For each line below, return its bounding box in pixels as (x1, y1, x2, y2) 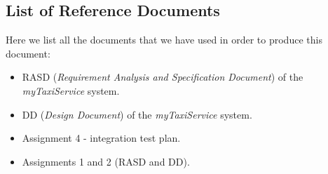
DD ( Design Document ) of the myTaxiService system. (22, 107, 252, 121)
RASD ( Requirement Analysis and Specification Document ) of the (22, 69, 303, 84)
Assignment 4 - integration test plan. (22, 130, 181, 145)
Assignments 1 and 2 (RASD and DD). (22, 154, 190, 168)
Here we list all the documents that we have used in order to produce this (6, 32, 322, 47)
